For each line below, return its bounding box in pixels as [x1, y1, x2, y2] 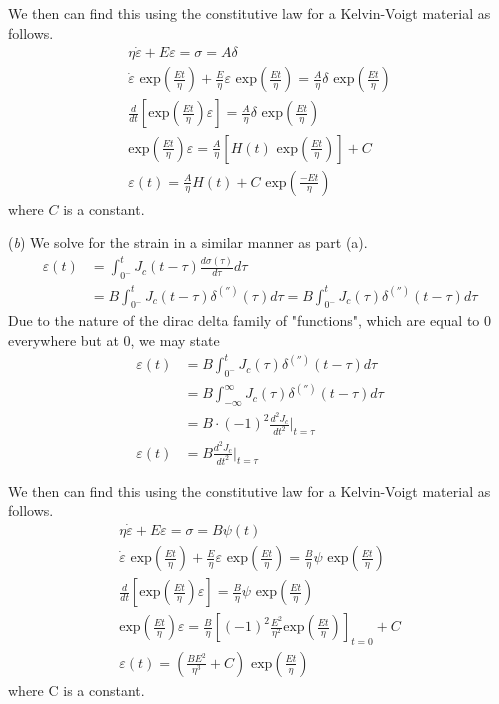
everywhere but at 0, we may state [8, 330, 220, 350]
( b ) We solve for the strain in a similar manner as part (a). [8, 232, 368, 253]
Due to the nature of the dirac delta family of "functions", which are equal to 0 [8, 310, 491, 331]
